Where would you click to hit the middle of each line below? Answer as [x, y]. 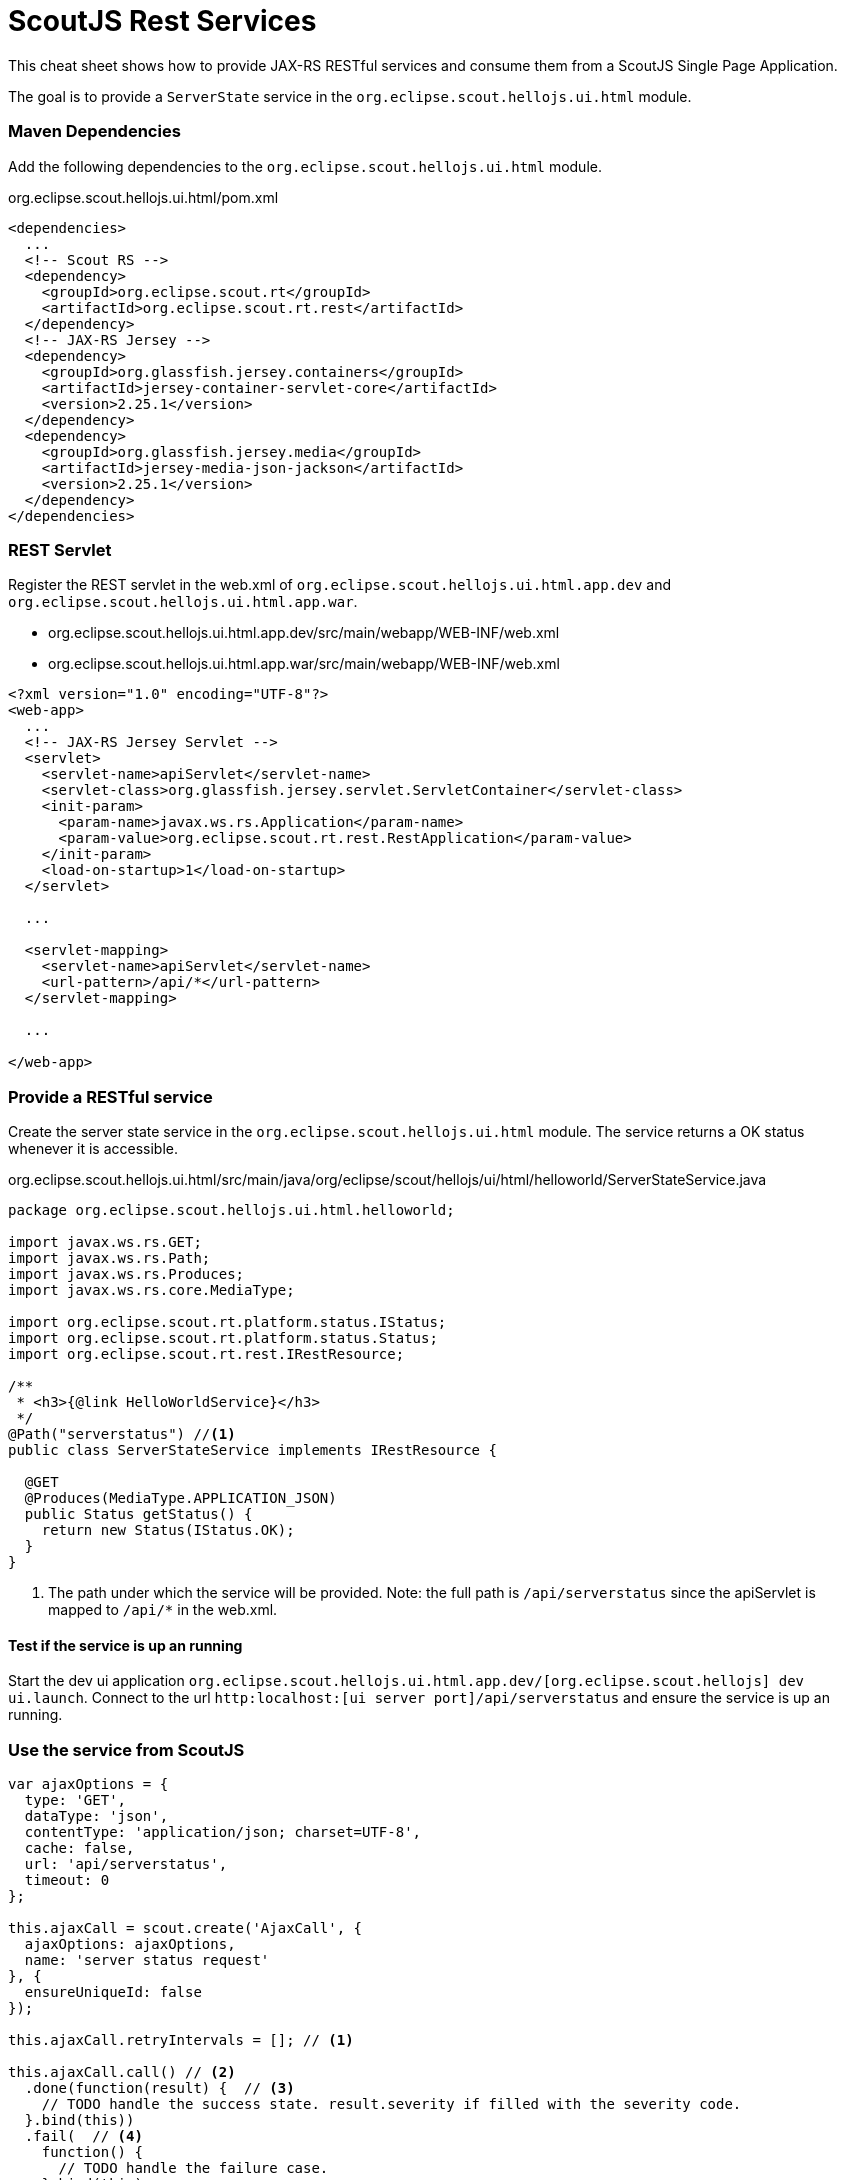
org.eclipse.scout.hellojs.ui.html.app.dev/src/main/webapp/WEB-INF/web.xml [304, 633]
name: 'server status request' [147, 1959]
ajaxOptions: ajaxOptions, [130, 1943]
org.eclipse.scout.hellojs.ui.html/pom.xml [143, 197]
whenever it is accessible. [93, 1148]
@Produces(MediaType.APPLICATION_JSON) [180, 1498]
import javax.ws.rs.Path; [109, 1258]
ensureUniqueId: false [113, 1991]
